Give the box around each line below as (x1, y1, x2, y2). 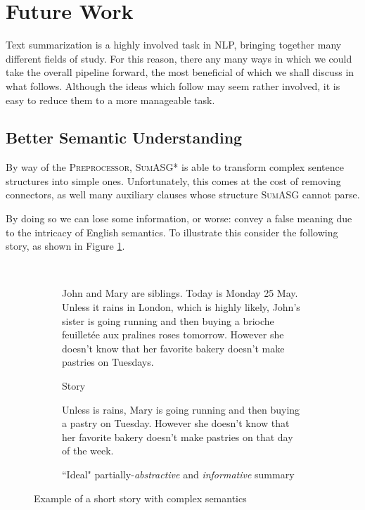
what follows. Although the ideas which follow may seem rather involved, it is (6, 78, 340, 93)
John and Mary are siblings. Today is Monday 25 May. (62, 286, 298, 300)
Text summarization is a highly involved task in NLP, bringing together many (6, 37, 342, 52)
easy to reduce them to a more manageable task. (6, 92, 215, 107)
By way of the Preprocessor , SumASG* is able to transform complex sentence (6, 160, 344, 174)
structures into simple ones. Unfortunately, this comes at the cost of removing (6, 173, 341, 188)
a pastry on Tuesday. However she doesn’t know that (62, 416, 290, 431)
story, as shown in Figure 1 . (6, 238, 125, 253)
